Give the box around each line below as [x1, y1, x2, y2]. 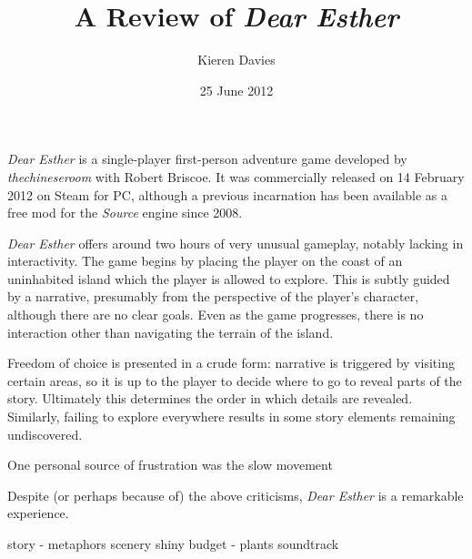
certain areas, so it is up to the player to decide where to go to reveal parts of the [7, 371, 462, 390]
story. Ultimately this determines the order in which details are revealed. [7, 389, 413, 408]
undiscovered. [7, 424, 83, 443]
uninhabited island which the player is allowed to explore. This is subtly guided [7, 269, 450, 288]
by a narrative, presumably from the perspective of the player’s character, [7, 287, 419, 306]
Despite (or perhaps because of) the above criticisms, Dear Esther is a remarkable [7, 485, 464, 504]
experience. [7, 503, 69, 523]
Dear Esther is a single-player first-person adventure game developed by [7, 149, 407, 168]
